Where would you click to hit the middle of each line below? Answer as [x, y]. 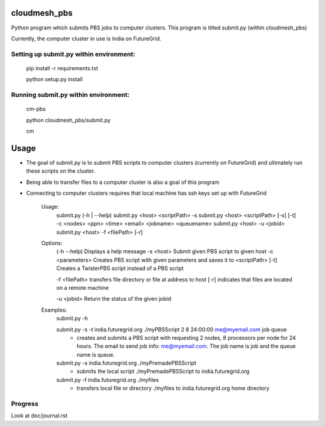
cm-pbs [36, 109]
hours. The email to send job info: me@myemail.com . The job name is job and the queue [186, 346]
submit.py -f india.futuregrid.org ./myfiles [107, 379]
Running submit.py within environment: [70, 95]
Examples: [54, 310]
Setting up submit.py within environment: [73, 54]
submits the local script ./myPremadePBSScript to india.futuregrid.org [163, 371]
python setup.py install [54, 79]
